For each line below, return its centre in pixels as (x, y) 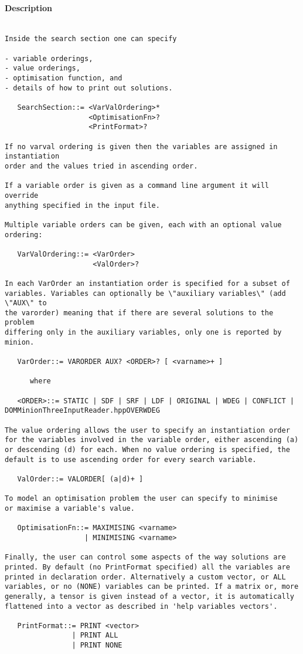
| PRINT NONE (97, 645)
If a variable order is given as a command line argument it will (137, 186)
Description (29, 7)
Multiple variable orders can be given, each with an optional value (143, 225)
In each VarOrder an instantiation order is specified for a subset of (147, 283)
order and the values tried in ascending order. (101, 166)
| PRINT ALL (95, 636)
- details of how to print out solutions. (89, 88)
